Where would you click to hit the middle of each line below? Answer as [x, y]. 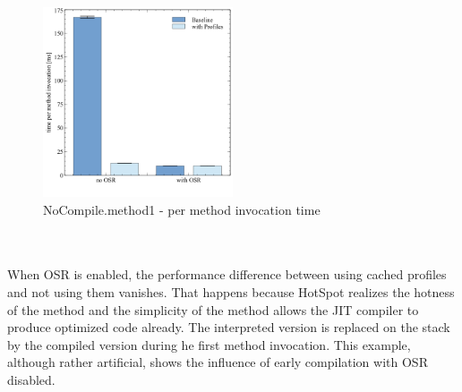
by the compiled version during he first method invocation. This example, [209, 344]
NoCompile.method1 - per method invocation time [182, 209]
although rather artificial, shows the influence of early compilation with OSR [218, 362]
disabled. [31, 379]
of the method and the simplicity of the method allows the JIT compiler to [213, 309]
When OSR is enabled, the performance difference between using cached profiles [227, 274]
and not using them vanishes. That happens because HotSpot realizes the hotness [231, 291]
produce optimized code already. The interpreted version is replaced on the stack [229, 327]
